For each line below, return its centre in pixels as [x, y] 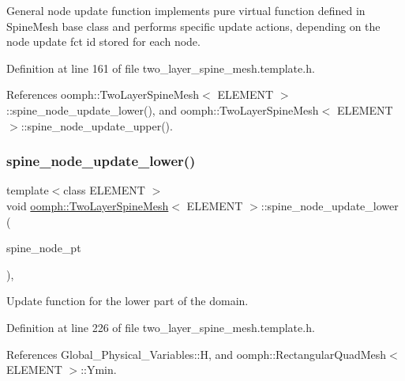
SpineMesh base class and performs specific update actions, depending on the [193, 26]
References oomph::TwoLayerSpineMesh [103, 94]
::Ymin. [99, 370]
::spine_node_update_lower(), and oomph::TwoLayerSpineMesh [163, 109]
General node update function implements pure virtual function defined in [186, 10]
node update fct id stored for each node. [103, 41]
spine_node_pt [44, 248]
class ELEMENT [104, 190]
